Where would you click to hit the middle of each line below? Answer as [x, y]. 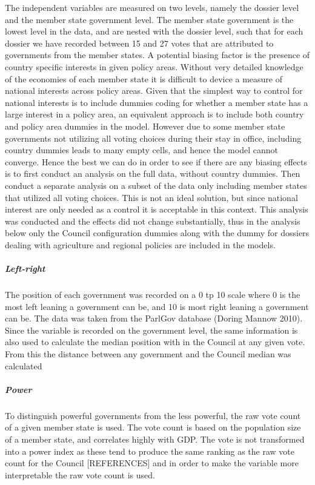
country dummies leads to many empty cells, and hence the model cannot [141, 150]
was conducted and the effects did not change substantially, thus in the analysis [153, 221]
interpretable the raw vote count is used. [80, 474]
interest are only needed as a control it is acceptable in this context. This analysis [157, 209]
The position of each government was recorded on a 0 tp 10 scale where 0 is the [153, 295]
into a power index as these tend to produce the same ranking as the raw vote [150, 451]
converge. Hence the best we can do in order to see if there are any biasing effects [156, 161]
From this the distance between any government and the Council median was [148, 354]
